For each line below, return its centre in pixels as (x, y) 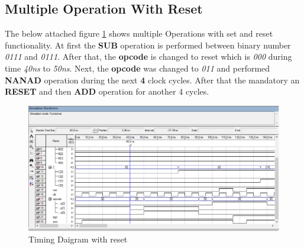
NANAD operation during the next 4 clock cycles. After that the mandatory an (152, 80)
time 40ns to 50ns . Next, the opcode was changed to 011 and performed (138, 68)
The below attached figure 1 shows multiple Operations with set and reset (139, 33)
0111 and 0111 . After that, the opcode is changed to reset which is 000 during (148, 56)
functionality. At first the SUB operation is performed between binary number (148, 45)
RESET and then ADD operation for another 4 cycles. (107, 91)
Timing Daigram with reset (78, 239)
